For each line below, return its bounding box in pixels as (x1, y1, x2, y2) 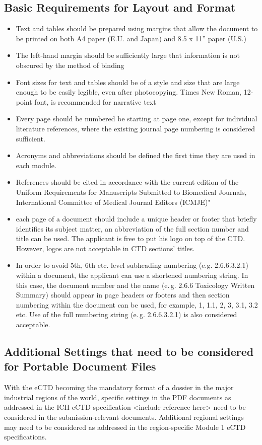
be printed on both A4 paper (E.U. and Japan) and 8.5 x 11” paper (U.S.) (16, 33, 246, 43)
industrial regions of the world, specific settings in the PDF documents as (4, 392, 231, 402)
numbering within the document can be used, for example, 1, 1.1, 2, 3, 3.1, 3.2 (16, 299, 258, 310)
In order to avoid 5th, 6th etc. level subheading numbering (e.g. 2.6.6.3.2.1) (16, 260, 248, 270)
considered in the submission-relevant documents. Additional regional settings (4, 412, 244, 422)
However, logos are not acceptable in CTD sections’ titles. (16, 243, 195, 253)
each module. (16, 160, 56, 170)
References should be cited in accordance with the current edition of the (16, 177, 239, 187)
